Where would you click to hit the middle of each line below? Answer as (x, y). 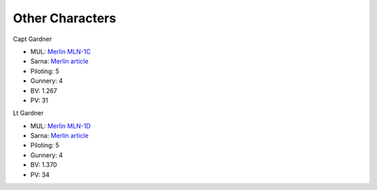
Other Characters (65, 18)
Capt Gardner (32, 39)
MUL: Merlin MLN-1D (60, 126)
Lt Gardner (28, 113)
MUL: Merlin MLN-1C (60, 52)
